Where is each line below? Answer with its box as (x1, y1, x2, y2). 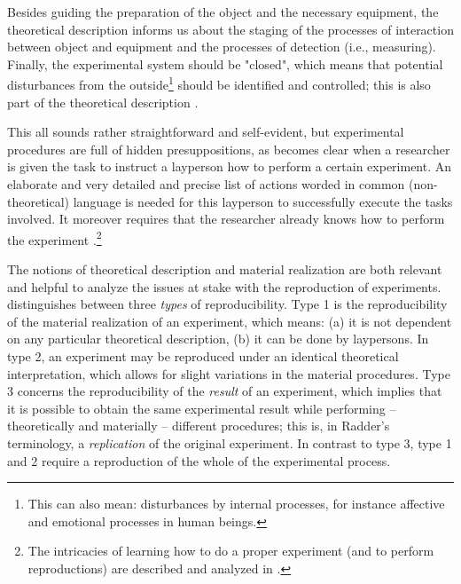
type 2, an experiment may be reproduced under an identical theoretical (7, 347, 399, 365)
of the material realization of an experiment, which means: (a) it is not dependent (7, 312, 452, 330)
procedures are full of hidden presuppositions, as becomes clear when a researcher (7, 139, 450, 158)
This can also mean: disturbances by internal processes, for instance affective (27, 494, 445, 513)
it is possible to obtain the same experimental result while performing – (7, 399, 396, 417)
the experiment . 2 (7, 227, 102, 249)
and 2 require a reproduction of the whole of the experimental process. (7, 451, 391, 470)
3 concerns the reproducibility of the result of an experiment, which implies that (7, 382, 442, 400)
